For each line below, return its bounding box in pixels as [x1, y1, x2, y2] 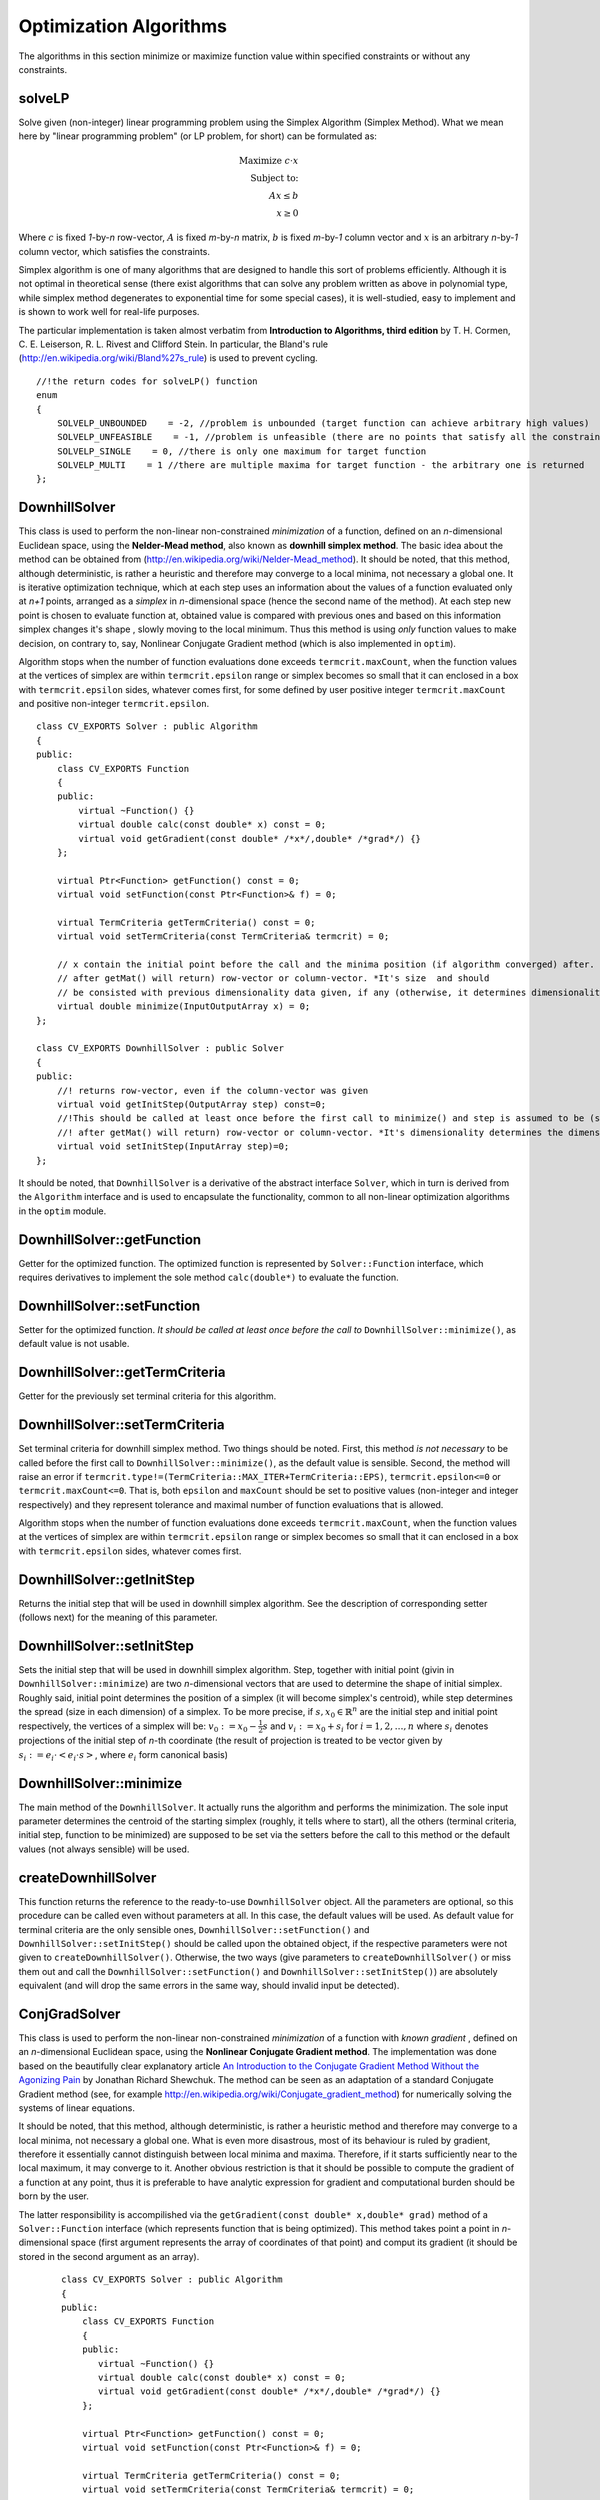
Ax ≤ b [268, 190, 299, 202]
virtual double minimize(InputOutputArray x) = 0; [56, 1001, 311, 1012]
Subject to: [250, 173, 299, 184]
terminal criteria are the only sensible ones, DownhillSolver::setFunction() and [18, 1923, 370, 1935]
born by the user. [18, 2190, 89, 2202]
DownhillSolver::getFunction [18, 1231, 202, 1248]
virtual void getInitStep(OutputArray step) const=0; [56, 1099, 327, 1110]
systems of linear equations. [18, 2101, 135, 2114]
